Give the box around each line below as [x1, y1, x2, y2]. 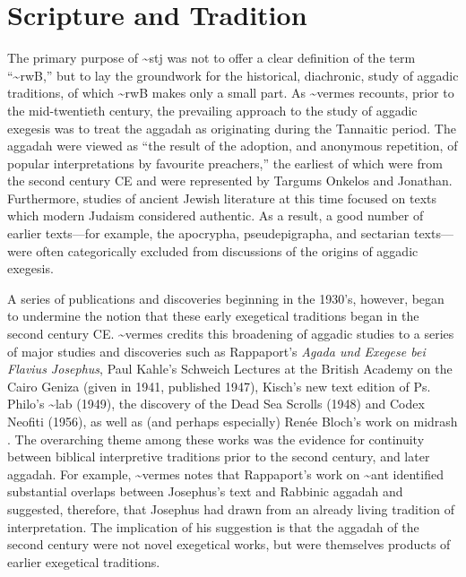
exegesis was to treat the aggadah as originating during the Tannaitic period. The [7, 118, 456, 137]
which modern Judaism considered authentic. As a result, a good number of [7, 206, 424, 225]
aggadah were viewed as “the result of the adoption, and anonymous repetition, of [7, 136, 458, 155]
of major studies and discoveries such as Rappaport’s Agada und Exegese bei [7, 341, 426, 360]
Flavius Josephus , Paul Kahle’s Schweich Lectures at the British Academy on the [7, 359, 453, 378]
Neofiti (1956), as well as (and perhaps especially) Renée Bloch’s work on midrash [7, 412, 458, 430]
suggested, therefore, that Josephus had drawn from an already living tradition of [7, 499, 454, 518]
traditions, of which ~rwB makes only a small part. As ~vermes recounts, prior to [7, 83, 454, 102]
